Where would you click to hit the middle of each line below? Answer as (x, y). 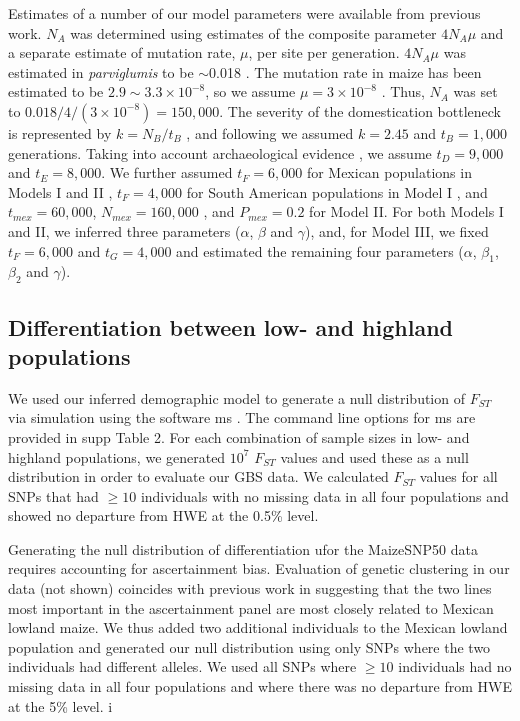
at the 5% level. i (60, 705)
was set (475, 91)
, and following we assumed (270, 132)
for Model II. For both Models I (406, 211)
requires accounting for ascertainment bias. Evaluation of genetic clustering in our (259, 568)
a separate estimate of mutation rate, (122, 52)
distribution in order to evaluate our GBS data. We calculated (198, 476)
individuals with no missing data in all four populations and (324, 495)
